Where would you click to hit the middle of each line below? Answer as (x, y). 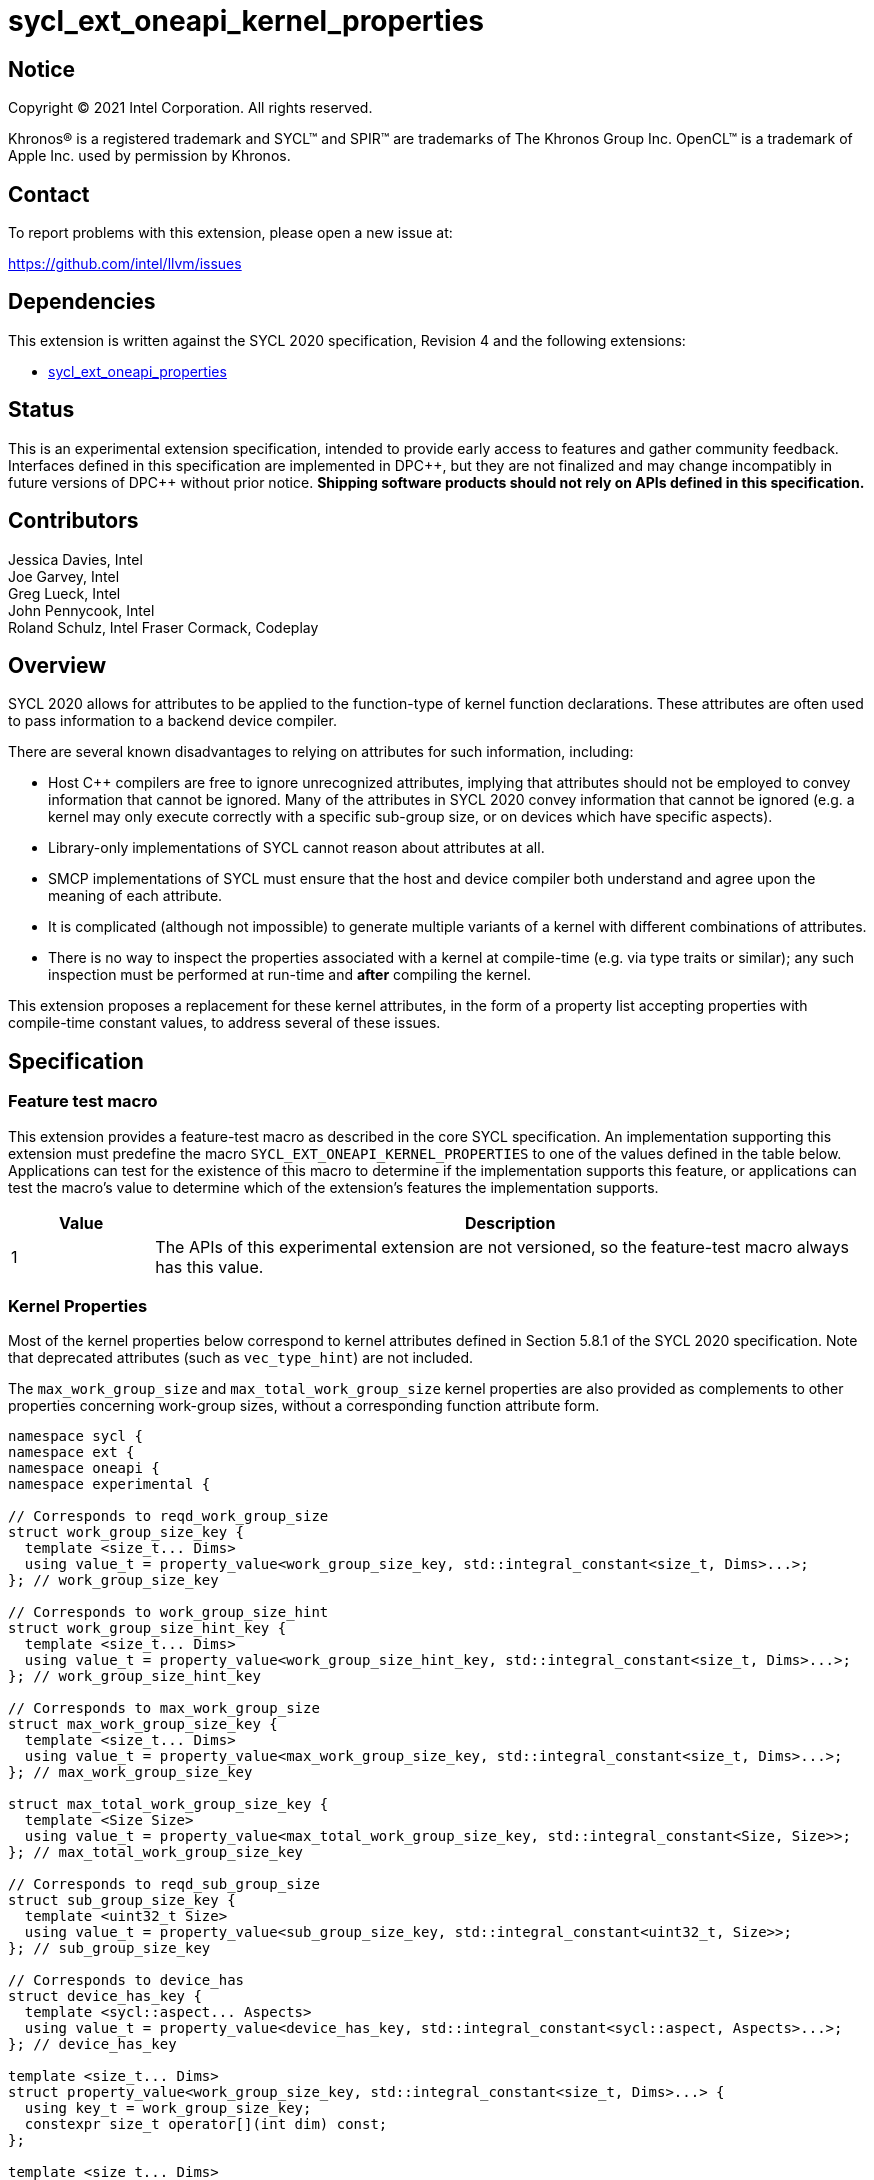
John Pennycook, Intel (81, 610)
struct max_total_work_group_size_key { (168, 1804)
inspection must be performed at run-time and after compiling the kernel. (290, 975)
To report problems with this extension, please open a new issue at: (230, 233)
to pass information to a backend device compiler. (172, 721)
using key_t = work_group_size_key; (168, 2108)
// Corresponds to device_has (126, 1980)
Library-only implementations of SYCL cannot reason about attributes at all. (296, 848)
